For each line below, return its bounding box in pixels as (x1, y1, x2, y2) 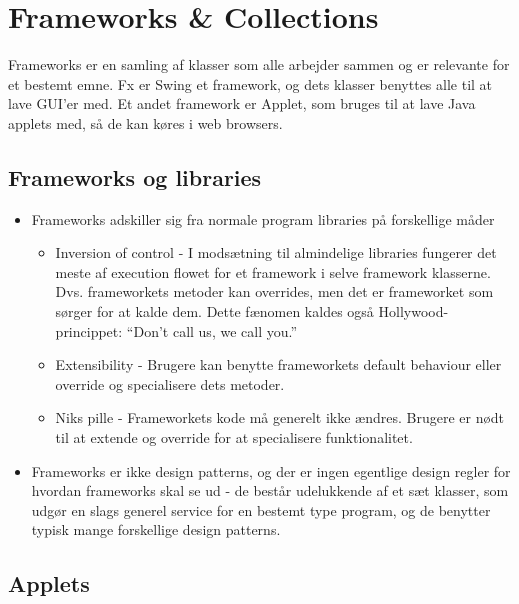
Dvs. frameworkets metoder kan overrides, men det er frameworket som (55, 281, 494, 302)
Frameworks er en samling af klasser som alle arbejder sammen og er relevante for (8, 54, 510, 75)
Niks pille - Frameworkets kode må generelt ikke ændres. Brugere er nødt (55, 407, 505, 428)
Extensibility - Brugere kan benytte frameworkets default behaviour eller (55, 354, 502, 375)
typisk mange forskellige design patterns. (31, 519, 281, 540)
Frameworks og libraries (8, 161, 262, 192)
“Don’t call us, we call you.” (126, 320, 298, 341)
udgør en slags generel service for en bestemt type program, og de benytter (31, 499, 491, 520)
